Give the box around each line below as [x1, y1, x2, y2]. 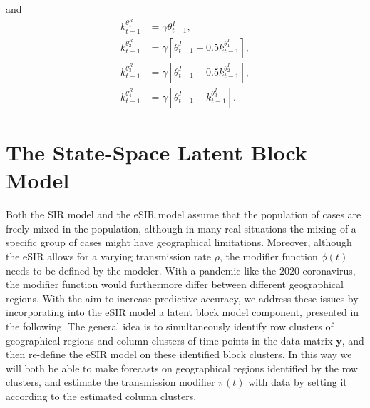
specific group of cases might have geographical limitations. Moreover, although [6, 235, 352, 250]
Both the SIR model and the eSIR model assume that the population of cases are [6, 207, 361, 222]
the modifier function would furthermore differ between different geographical [6, 277, 344, 292]
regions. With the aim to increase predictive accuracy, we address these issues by [6, 290, 359, 305]
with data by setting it [248, 374, 347, 389]
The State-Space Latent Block [6, 138, 307, 167]
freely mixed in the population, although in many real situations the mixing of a [6, 220, 356, 235]
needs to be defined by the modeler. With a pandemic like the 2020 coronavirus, [6, 262, 356, 277]
